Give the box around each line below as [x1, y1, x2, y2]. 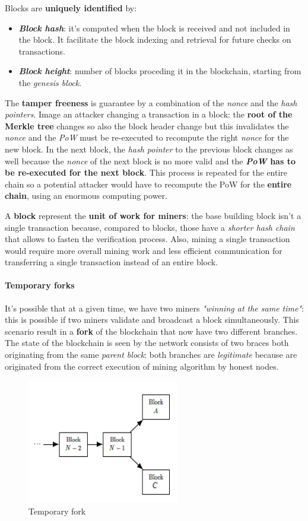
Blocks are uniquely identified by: [5, 2, 137, 14]
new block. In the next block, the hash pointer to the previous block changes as [5, 142, 293, 155]
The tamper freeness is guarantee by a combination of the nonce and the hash [5, 96, 297, 109]
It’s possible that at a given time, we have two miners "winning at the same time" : [5, 301, 304, 314]
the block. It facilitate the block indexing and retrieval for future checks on [18, 33, 291, 46]
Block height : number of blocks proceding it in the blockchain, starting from [18, 65, 301, 77]
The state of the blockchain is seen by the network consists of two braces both [5, 336, 289, 349]
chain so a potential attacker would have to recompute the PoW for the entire [5, 177, 292, 190]
